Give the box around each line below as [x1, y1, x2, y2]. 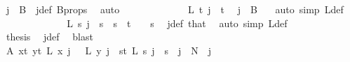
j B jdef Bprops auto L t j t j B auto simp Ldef [6, 2, 344, 16]
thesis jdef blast [6, 29, 93, 44]
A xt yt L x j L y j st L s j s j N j [6, 42, 212, 57]
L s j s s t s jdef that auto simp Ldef [67, 15, 288, 30]
